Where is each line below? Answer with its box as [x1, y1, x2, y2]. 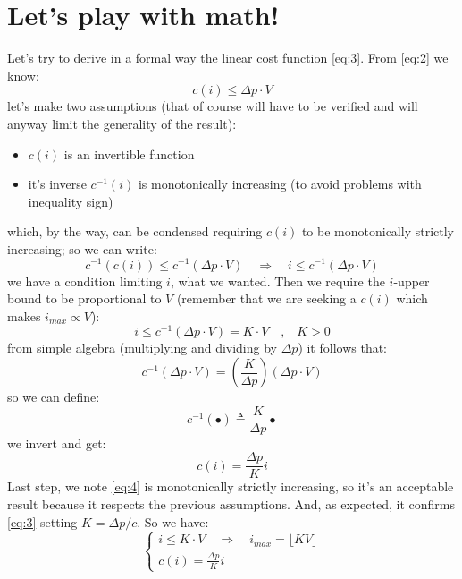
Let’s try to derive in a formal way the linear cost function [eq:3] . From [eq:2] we [7, 48, 449, 67]
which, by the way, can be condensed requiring [7, 222, 263, 241]
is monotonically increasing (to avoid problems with [138, 175, 422, 193]
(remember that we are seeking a [176, 289, 357, 308]
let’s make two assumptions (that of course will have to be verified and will [7, 97, 418, 115]
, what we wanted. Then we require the [170, 271, 385, 290]
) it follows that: [298, 338, 388, 357]
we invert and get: [7, 433, 106, 452]
